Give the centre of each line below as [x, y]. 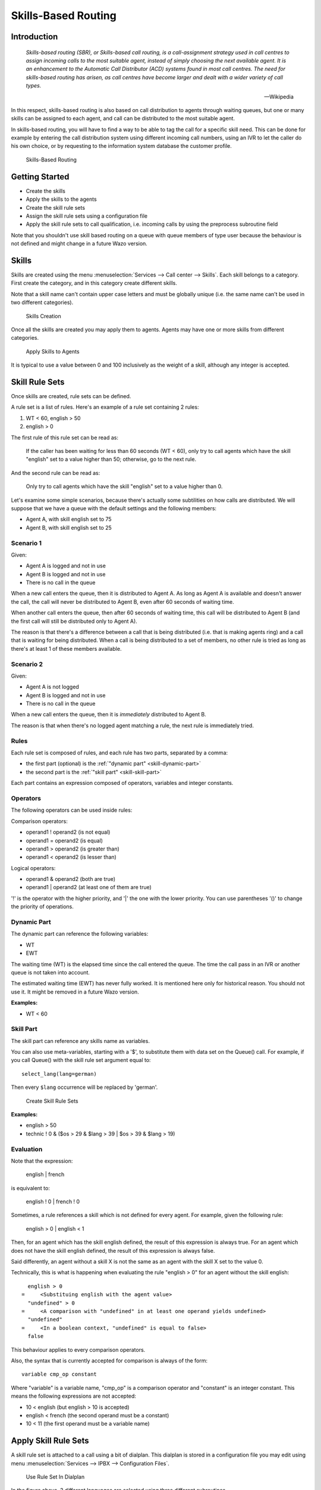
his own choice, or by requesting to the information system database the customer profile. [121, 146]
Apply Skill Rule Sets [50, 1441]
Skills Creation [44, 316]
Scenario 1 [26, 543]
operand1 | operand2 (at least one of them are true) [89, 887]
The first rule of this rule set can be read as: [65, 437]
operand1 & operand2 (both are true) [71, 879]
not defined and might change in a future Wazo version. [79, 244]
